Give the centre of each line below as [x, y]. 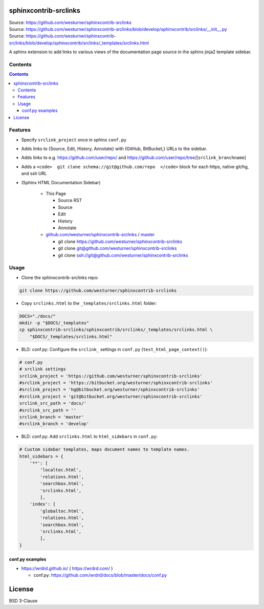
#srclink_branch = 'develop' [54, 424]
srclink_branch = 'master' [52, 417]
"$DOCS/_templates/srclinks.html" [71, 337]
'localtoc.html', [61, 470]
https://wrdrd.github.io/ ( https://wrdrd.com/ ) [67, 568]
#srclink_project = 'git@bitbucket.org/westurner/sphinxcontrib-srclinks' [111, 396]
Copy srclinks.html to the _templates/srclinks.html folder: [89, 303]
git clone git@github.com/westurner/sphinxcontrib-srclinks [117, 248]
